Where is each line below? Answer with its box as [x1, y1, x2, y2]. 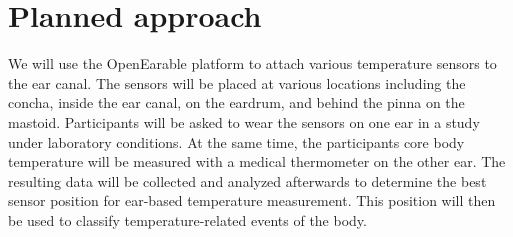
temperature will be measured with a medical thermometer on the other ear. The [8, 151, 506, 172]
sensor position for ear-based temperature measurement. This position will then [8, 190, 496, 211]
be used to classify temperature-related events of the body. [8, 209, 367, 230]
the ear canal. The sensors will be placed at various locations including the [8, 72, 466, 93]
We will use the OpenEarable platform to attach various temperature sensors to [8, 53, 497, 74]
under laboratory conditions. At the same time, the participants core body [8, 131, 465, 152]
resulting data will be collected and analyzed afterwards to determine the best [8, 170, 487, 191]
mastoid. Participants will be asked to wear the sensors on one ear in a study [8, 111, 480, 132]
